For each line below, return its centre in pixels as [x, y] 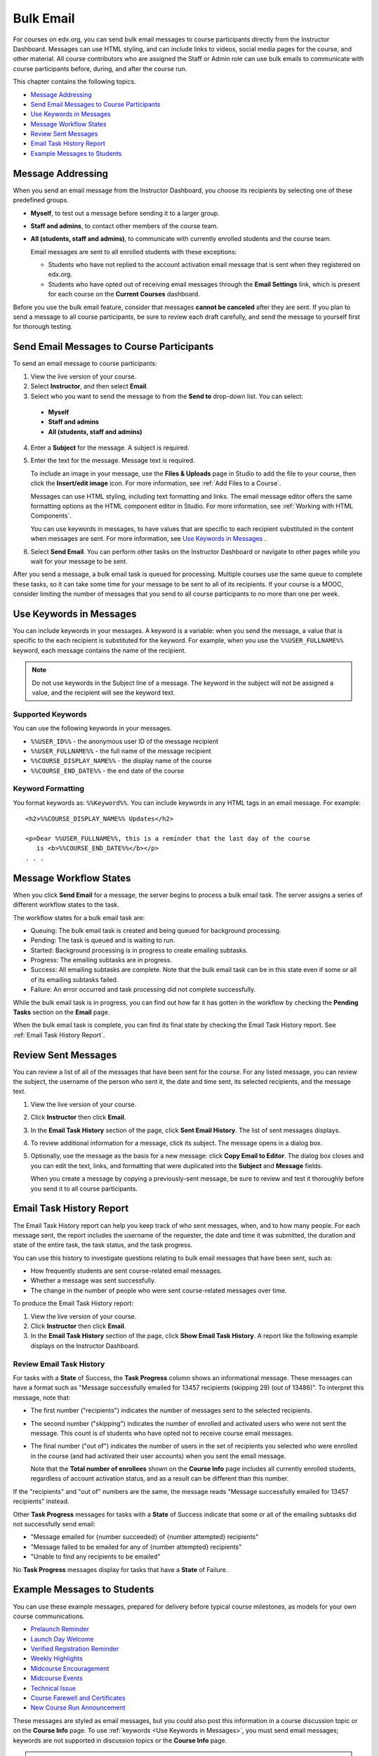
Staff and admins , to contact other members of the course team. [125, 225]
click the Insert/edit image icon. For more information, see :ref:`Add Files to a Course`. [156, 483]
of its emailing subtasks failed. [74, 979]
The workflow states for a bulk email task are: [79, 917]
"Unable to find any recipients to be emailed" [95, 1557]
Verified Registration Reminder [75, 1649]
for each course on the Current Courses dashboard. [124, 294]
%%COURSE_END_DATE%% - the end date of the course [107, 771]
